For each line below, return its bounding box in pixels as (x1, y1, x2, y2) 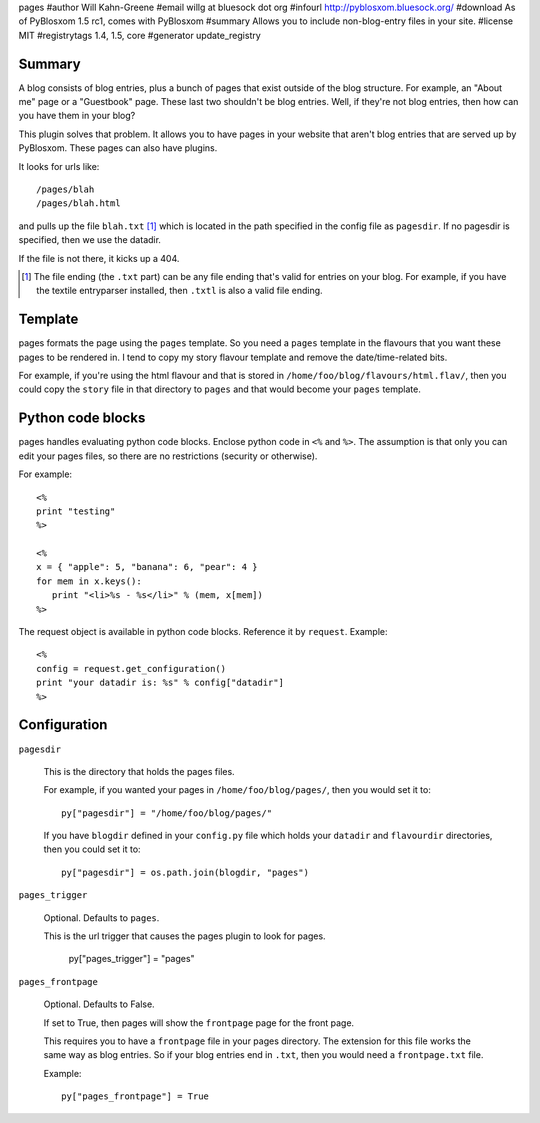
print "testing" (36, 505, 116, 517)
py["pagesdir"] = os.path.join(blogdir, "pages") (61, 866, 310, 878)
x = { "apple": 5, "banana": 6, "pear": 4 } (36, 561, 259, 573)
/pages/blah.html (36, 198, 121, 209)
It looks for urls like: (18, 160, 100, 172)
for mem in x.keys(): (36, 575, 142, 587)
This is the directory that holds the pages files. (43, 765, 235, 777)
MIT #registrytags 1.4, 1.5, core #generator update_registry (18, 29, 262, 41)
